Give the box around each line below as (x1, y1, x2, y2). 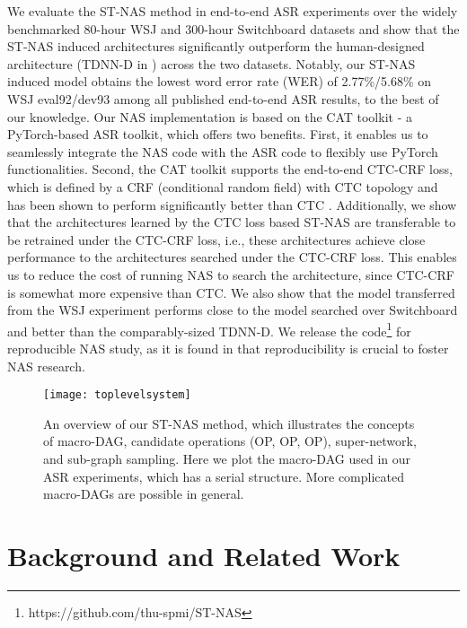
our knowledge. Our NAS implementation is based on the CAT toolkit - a (7, 107, 412, 126)
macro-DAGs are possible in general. (43, 484, 244, 503)
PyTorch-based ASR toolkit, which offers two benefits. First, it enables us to (7, 125, 428, 144)
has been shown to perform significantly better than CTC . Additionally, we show (7, 195, 457, 214)
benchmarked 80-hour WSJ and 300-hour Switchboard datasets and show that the (7, 19, 460, 38)
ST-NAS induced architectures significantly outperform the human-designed (7, 37, 425, 56)
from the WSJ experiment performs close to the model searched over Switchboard (7, 301, 458, 319)
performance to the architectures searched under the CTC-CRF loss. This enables (7, 248, 457, 266)
